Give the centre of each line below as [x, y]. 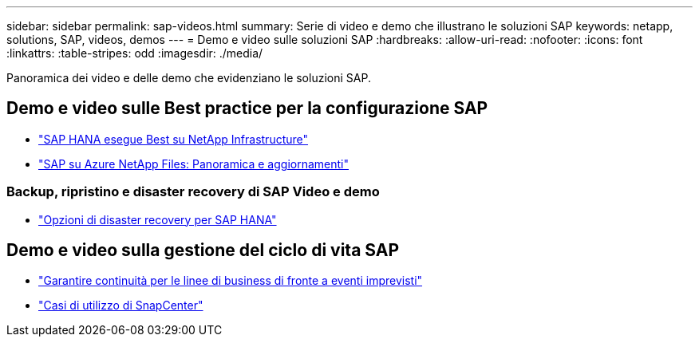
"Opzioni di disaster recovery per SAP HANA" [158, 219]
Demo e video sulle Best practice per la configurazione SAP [247, 108]
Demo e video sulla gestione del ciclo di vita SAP [203, 250]
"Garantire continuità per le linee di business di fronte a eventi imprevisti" [231, 281]
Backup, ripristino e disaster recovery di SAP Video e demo [193, 192]
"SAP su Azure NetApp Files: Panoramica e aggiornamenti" [194, 164]
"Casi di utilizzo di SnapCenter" [121, 306]
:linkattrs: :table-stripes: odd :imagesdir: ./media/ [135, 53]
